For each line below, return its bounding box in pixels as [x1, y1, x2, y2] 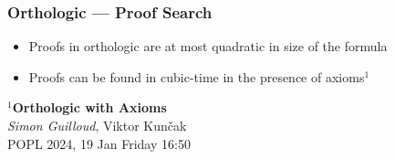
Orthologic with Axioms [12, 98, 167, 117]
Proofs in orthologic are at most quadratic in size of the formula [28, 37, 388, 56]
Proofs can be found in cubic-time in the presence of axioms [28, 67, 365, 86]
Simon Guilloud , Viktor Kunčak [7, 116, 187, 134]
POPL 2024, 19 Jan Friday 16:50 [7, 133, 191, 153]
